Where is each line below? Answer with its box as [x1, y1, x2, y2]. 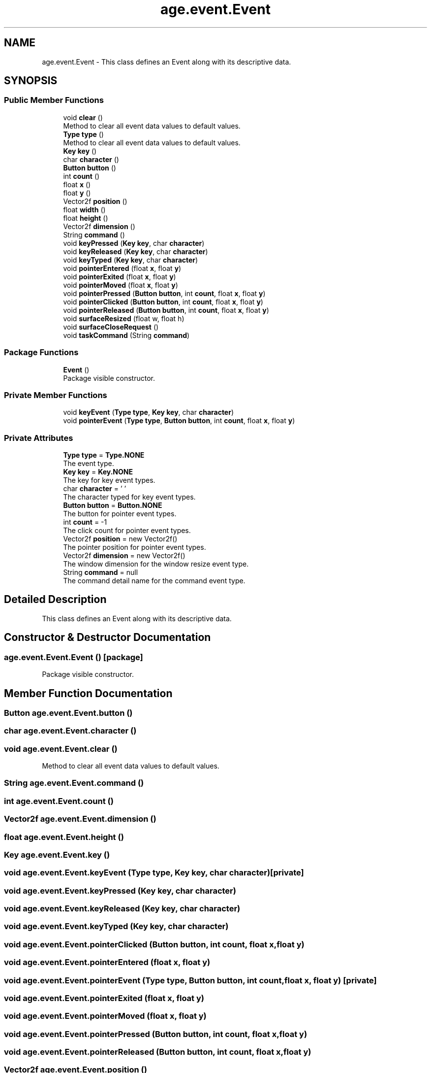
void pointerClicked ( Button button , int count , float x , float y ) [63, 297, 263, 306]
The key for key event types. [63, 476, 155, 485]
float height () [63, 213, 108, 222]
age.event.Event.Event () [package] [4, 652, 143, 662]
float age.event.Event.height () [4, 832, 124, 842]
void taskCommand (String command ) [63, 331, 190, 339]
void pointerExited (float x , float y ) [63, 272, 176, 281]
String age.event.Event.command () [4, 778, 144, 788]
